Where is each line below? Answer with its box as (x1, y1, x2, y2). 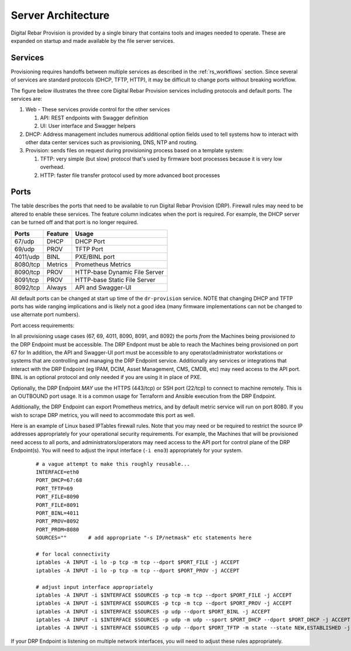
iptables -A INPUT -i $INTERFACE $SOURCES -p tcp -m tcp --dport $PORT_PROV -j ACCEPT (36, 600, 292, 606)
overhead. (40, 163, 65, 171)
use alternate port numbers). (11, 311, 80, 318)
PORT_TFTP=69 (36, 485, 73, 492)
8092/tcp (14, 283, 40, 291)
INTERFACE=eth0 (36, 469, 80, 476)
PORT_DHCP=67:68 (36, 477, 82, 483)
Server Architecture (11, 9, 110, 22)
